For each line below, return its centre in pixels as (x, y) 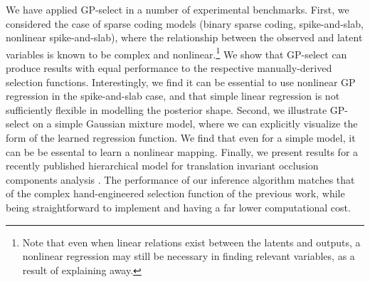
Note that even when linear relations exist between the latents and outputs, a (191, 242)
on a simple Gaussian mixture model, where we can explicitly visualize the (195, 124)
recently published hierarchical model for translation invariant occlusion (162, 166)
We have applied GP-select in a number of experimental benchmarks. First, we (178, 9)
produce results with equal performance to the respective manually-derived (169, 68)
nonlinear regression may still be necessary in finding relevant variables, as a (189, 256)
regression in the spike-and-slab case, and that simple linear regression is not (173, 96)
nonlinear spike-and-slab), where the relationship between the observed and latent (184, 37)
